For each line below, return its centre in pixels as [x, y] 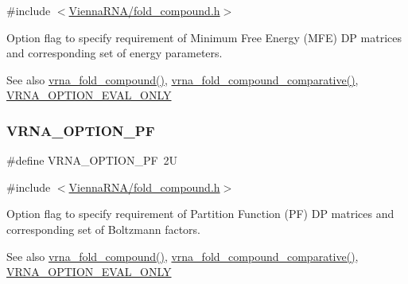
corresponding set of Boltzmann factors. [103, 229]
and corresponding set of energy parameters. [115, 53]
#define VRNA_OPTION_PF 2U [92, 160]
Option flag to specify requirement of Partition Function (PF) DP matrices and [200, 214]
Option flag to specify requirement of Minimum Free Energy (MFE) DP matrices [204, 37]
